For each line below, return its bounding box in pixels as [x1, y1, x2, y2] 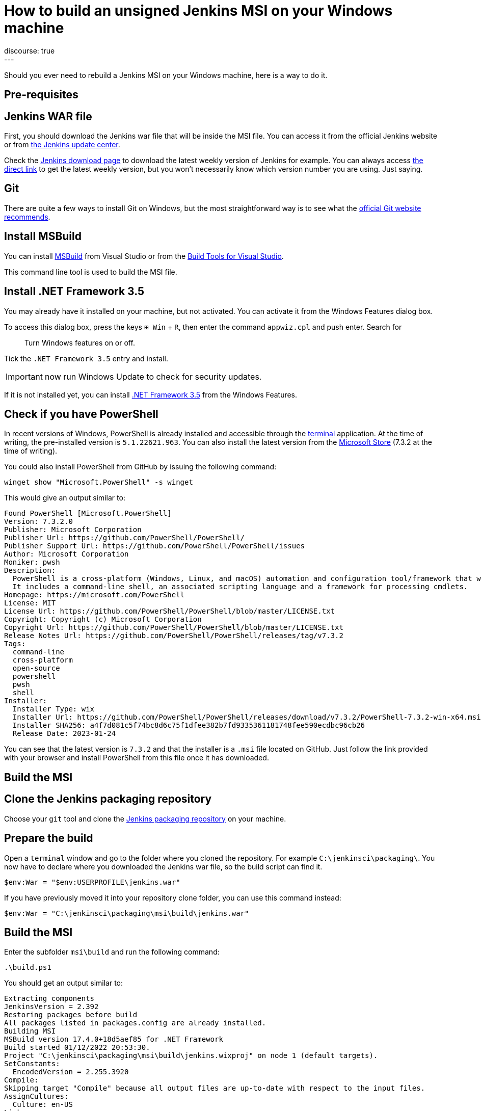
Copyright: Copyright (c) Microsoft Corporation [4, 615, 202, 624]
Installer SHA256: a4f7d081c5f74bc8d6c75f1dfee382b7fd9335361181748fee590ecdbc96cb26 [12, 721, 365, 730]
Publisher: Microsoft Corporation [4, 525, 142, 534]
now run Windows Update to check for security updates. [44, 371, 262, 382]
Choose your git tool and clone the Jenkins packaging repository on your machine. [4, 814, 286, 823]
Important [6, 371, 43, 382]
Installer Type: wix [12, 705, 95, 713]
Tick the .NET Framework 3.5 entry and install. [4, 354, 168, 363]
